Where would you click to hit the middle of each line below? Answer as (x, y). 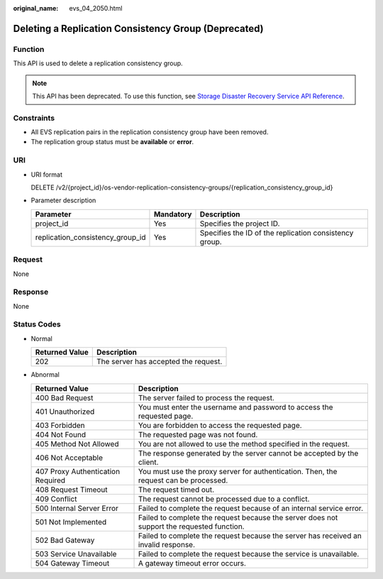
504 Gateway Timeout (72, 563)
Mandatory (173, 214)
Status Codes (37, 324)
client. (149, 462)
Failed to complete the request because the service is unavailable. (249, 553)
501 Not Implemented (71, 522)
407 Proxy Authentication (78, 471)
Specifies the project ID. (240, 224)
